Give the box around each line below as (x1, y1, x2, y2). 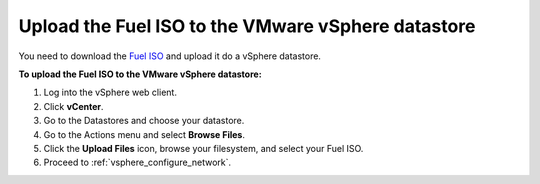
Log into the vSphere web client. (43, 86, 177, 99)
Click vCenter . (43, 100, 104, 112)
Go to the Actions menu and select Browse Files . (43, 128, 245, 140)
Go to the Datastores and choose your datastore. (43, 115, 245, 127)
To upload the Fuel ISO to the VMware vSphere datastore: (18, 68, 262, 80)
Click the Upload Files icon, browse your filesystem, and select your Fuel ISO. (43, 142, 364, 154)
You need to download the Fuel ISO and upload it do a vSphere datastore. (18, 50, 322, 62)
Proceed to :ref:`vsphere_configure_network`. (43, 156, 232, 169)
